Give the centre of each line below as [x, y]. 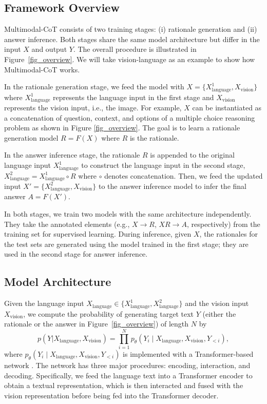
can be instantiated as [227, 108]
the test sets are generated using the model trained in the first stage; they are [126, 244]
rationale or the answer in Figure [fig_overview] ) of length [97, 324]
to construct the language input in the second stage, [163, 165]
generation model [31, 137]
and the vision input [217, 303]
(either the [219, 313]
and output [49, 49]
